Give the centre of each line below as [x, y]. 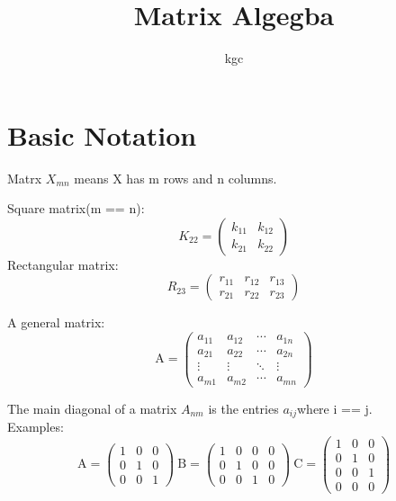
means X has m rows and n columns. [175, 178]
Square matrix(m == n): [76, 208]
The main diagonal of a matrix [92, 408]
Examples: [36, 427]
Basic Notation [102, 134]
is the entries [243, 408]
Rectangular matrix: [63, 264]
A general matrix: [56, 322]
